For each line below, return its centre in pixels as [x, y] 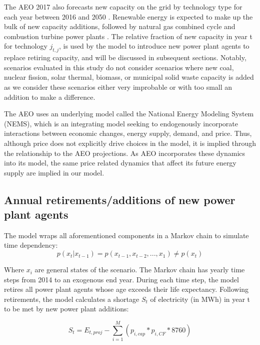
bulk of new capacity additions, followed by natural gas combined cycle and [120, 26]
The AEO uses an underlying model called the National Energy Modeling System [129, 114]
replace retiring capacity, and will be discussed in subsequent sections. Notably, [125, 57]
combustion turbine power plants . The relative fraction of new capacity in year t [128, 36]
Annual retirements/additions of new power [120, 199]
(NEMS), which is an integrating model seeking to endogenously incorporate [121, 123]
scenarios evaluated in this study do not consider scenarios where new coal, [119, 67]
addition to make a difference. [50, 97]
